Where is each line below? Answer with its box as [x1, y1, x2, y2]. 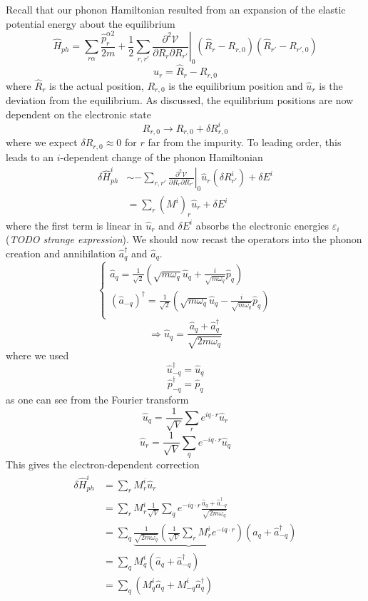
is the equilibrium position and [168, 78, 303, 93]
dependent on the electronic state [6, 106, 151, 121]
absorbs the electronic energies [195, 217, 329, 232]
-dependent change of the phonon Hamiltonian [60, 149, 263, 164]
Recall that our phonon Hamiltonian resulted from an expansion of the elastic [6, 2, 346, 16]
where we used [6, 347, 69, 362]
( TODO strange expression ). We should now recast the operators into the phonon [6, 232, 362, 247]
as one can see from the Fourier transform [6, 391, 189, 406]
